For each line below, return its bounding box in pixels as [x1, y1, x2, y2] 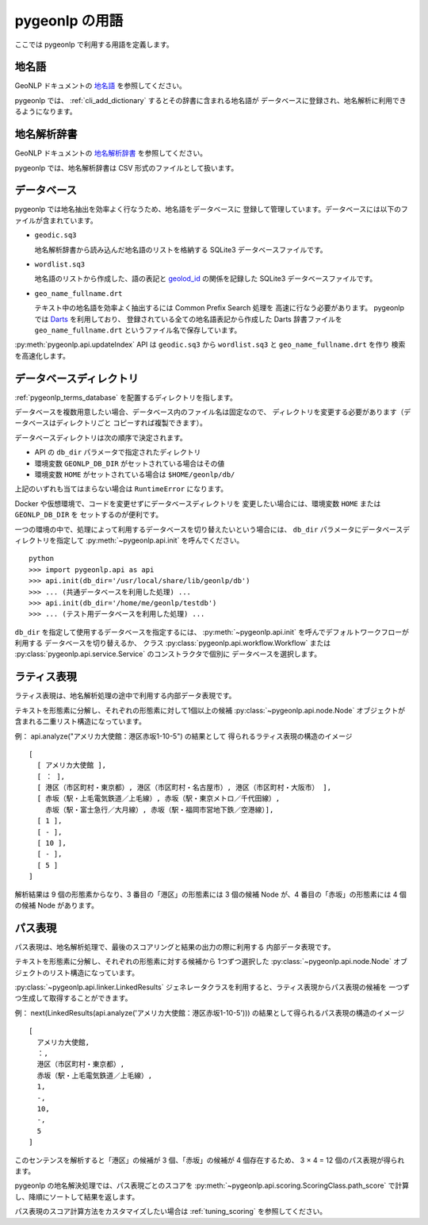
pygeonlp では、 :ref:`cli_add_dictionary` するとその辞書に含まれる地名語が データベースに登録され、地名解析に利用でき [14, 95, 407, 105]
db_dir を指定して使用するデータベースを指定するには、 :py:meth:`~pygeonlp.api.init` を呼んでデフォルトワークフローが [14, 627, 410, 636]
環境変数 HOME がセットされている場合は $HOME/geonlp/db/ [34, 469, 235, 479]
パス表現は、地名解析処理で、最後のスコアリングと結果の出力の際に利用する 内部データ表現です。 [14, 942, 335, 951]
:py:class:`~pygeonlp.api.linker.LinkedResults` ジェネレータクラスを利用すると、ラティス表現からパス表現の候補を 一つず [14, 982, 410, 992]
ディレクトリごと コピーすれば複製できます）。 [55, 418, 208, 428]
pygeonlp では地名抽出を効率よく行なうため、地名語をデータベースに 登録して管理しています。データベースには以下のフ [14, 205, 408, 214]
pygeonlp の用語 [14, 12, 124, 29]
